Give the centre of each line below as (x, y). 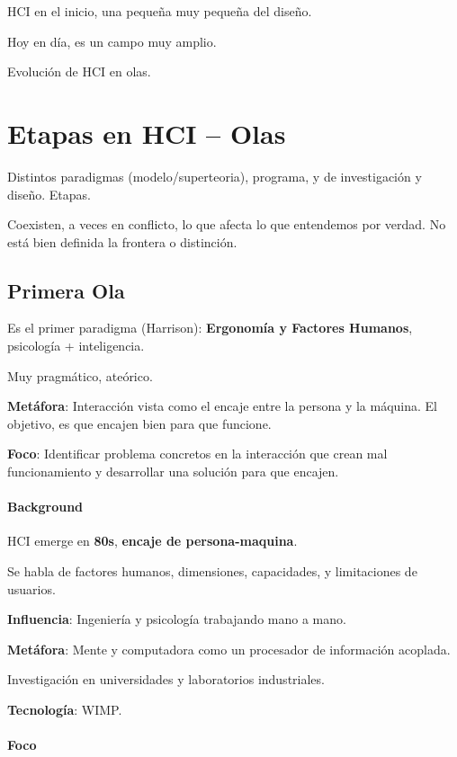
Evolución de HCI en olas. (79, 71)
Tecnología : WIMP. (65, 709)
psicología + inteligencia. (76, 346)
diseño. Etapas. (49, 194)
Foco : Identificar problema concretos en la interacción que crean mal (197, 454)
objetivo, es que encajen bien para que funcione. (139, 423)
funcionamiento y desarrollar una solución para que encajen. (173, 472)
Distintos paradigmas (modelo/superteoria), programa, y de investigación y (215, 176)
